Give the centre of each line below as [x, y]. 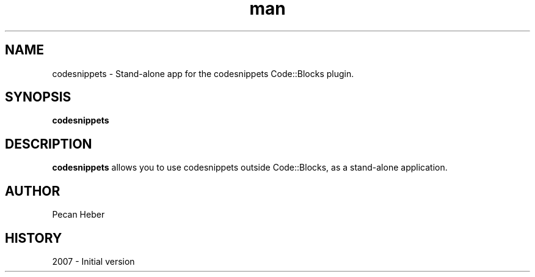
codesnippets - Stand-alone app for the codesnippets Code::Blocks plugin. [203, 73]
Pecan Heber [78, 215]
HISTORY [34, 238]
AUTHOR [33, 191]
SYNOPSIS [38, 97]
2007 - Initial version [93, 261]
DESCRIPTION [49, 144]
